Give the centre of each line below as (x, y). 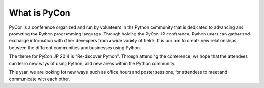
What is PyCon (40, 13)
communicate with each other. (40, 79)
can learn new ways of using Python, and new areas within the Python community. (92, 63)
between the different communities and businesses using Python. (75, 47)
